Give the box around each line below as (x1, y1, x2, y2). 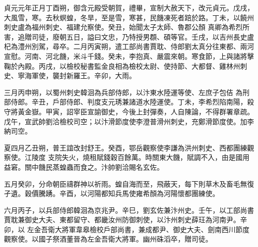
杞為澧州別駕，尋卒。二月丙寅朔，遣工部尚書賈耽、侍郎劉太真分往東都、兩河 (4, 41, 254, 51)
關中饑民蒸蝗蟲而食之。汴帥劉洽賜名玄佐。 (24, 161, 164, 172)
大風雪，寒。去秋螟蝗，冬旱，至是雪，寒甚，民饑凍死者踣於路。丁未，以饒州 (4, 12, 254, 22)
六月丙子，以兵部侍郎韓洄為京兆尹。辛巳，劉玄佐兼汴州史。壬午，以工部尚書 (4, 204, 254, 215)
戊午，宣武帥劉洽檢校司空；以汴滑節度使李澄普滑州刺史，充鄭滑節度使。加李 (4, 116, 254, 126)
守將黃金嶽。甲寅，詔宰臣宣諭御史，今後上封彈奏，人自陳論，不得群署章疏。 (4, 106, 254, 116)
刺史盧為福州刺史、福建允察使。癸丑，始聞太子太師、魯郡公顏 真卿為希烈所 (4, 22, 250, 32)
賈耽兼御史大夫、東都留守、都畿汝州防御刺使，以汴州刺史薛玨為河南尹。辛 (4, 214, 247, 225)
